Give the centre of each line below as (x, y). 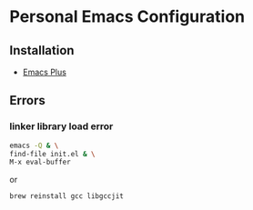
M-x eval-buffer (40, 162)
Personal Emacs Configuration (127, 17)
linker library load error (61, 126)
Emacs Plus (44, 72)
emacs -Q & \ (34, 145)
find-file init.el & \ (52, 154)
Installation (42, 50)
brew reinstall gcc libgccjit (67, 196)
